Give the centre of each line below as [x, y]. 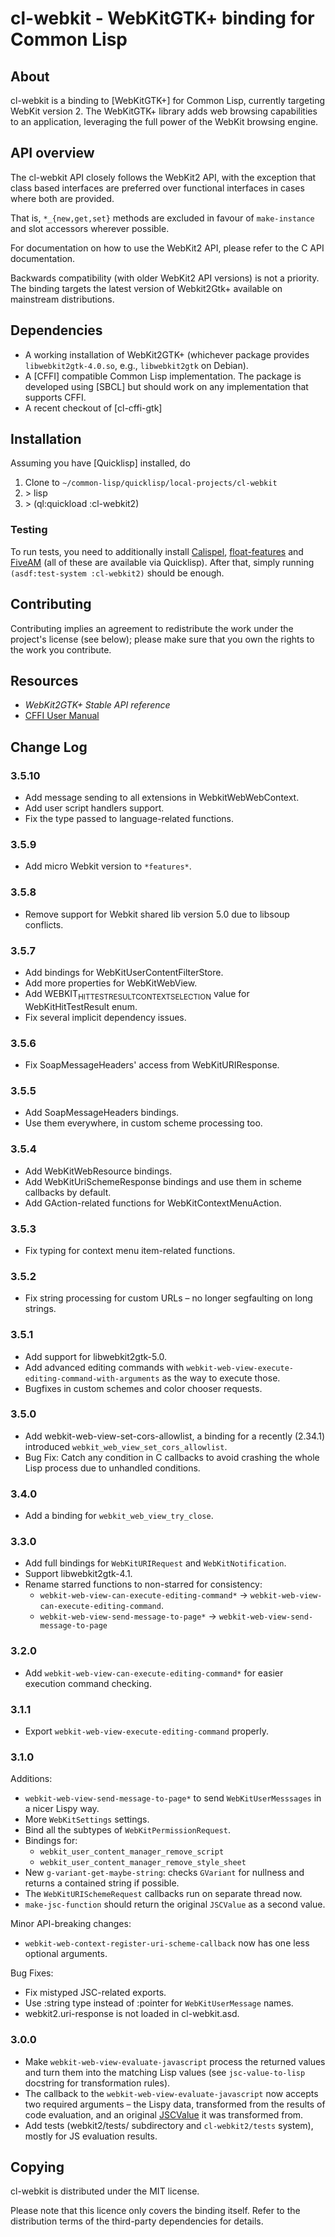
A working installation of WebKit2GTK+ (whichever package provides [167, 354]
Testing [29, 530]
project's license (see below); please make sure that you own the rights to [162, 639]
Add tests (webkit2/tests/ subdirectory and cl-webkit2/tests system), [169, 2125]
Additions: [31, 1779]
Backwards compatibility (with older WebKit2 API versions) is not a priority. [165, 278]
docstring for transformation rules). [97, 2083]
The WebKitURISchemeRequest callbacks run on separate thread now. [163, 1894]
